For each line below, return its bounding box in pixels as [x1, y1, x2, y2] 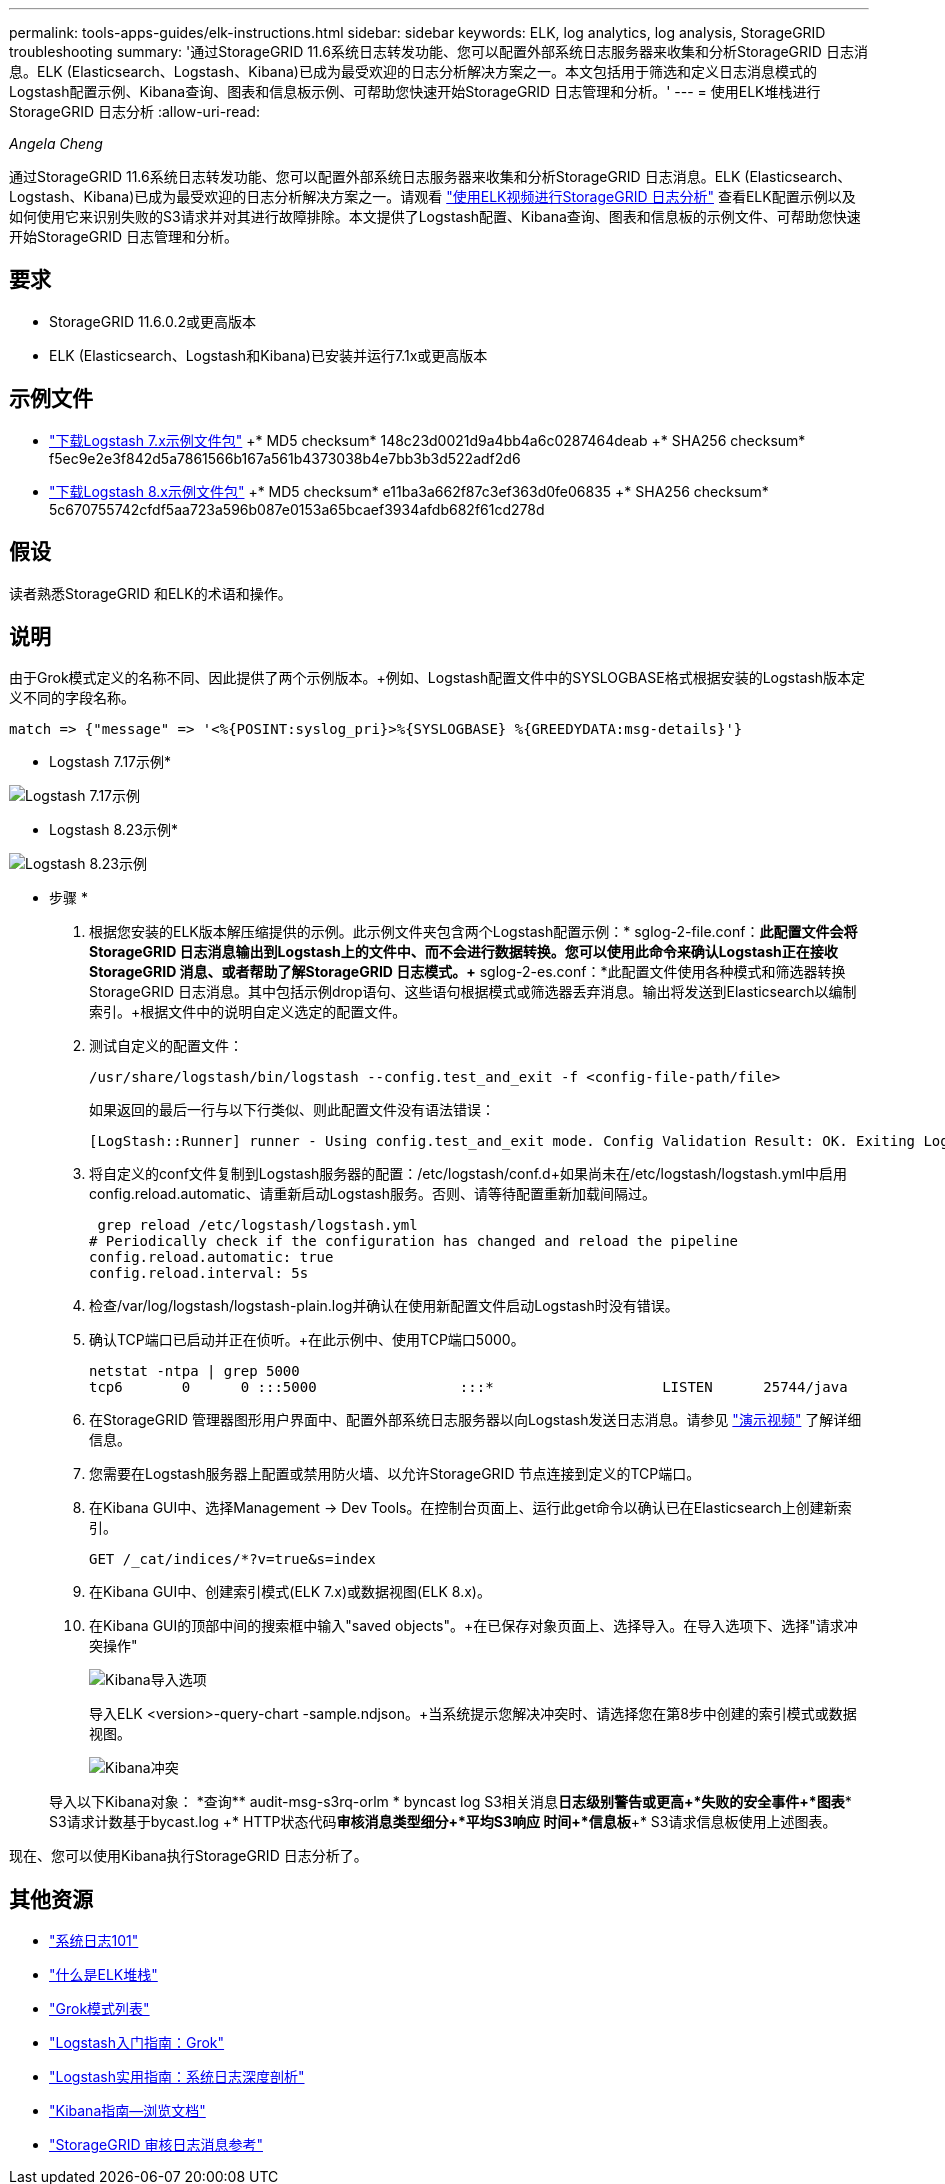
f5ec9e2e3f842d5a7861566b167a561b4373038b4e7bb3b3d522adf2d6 [49, 449, 521, 467]
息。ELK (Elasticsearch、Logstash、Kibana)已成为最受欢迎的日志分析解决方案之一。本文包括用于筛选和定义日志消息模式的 [9, 63, 817, 80]
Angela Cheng [9, 135, 103, 152]
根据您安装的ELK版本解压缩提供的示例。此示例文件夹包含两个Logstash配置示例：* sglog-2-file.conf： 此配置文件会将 [89, 923, 858, 941]
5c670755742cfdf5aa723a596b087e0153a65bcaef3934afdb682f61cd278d [49, 500, 545, 518]
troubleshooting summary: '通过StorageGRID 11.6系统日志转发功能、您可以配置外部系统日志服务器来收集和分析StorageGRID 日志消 [9, 43, 868, 60]
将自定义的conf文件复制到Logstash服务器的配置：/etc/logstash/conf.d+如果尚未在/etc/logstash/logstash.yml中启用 [89, 1165, 848, 1183]
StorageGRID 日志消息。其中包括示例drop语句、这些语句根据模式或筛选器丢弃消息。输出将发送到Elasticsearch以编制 [89, 983, 857, 1001]
